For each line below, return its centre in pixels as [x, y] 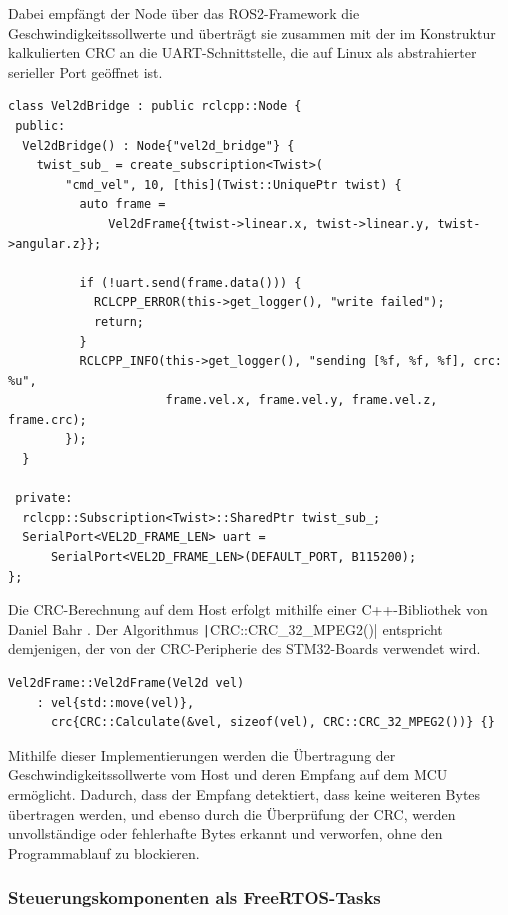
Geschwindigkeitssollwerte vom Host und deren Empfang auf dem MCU [228, 774]
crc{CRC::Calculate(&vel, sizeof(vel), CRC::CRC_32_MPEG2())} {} [272, 722]
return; [119, 321]
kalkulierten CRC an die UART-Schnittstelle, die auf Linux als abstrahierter [242, 52]
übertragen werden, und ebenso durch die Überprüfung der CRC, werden [232, 813]
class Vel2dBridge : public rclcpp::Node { [155, 106]
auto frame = [122, 204]
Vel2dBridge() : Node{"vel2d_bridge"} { [158, 145]
